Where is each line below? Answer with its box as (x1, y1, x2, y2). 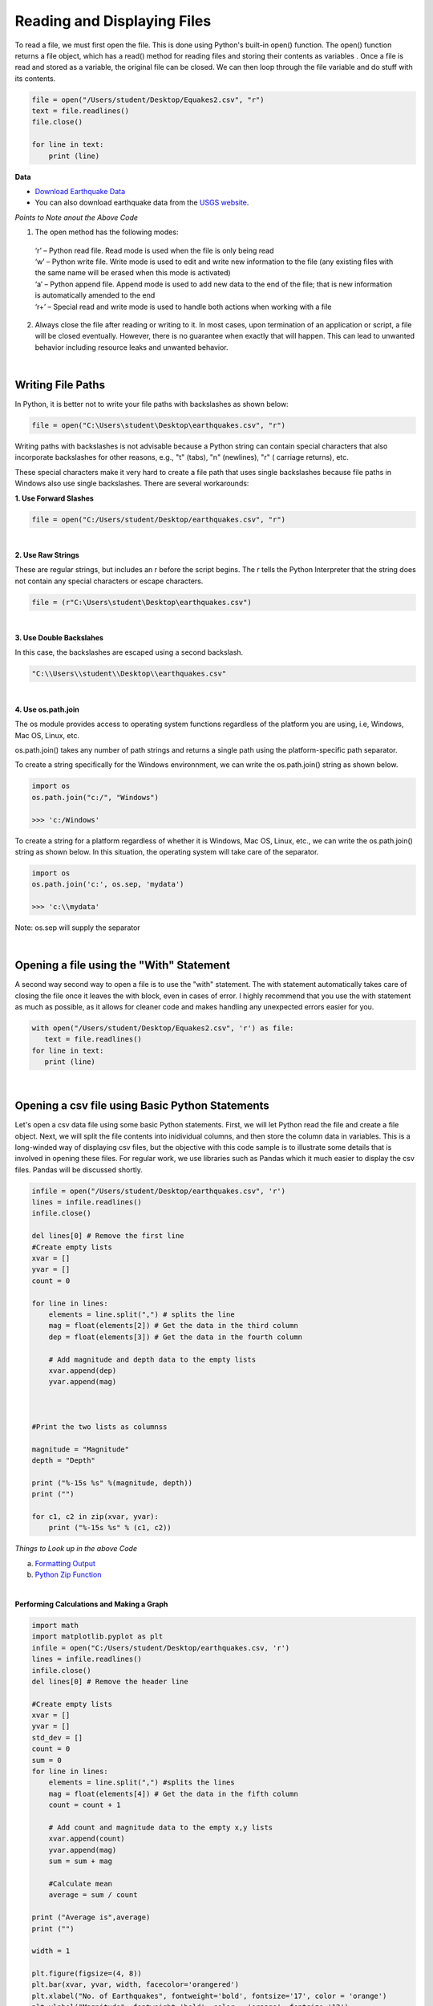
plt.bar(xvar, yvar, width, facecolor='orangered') (31, 1980, 240, 1989)
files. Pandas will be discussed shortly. (14, 1164, 144, 1175)
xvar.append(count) (48, 1834, 126, 1843)
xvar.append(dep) (48, 1366, 117, 1375)
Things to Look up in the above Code (14, 1544, 138, 1553)
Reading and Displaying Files (14, 12, 212, 30)
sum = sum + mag (48, 1857, 112, 1866)
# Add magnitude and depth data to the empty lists (48, 1354, 257, 1364)
